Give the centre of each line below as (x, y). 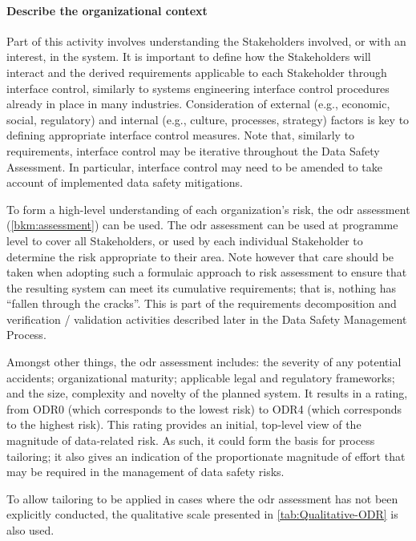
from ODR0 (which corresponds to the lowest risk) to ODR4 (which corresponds (204, 408)
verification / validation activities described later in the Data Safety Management (207, 319)
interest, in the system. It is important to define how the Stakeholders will (189, 57)
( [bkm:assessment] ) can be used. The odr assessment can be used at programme (202, 225)
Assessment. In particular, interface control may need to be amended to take (195, 166)
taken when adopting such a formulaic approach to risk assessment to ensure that (207, 272)
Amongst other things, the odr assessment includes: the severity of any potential (204, 362)
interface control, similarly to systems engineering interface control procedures (198, 88)
